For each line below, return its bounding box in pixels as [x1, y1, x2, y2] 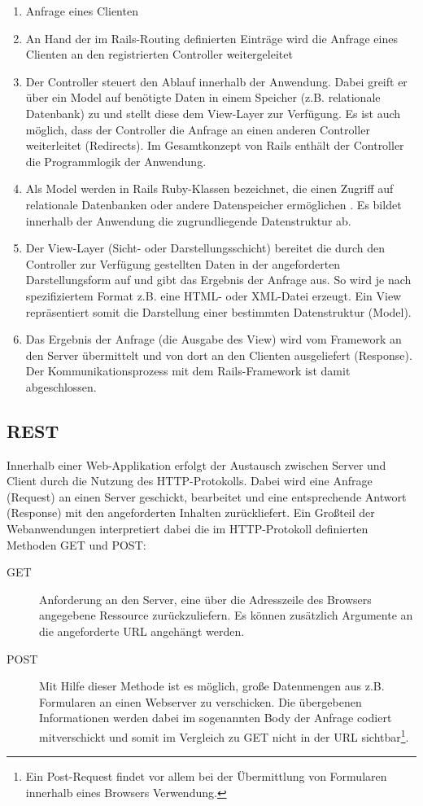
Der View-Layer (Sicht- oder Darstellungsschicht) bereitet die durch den [25, 239, 386, 256]
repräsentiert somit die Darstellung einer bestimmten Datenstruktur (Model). [25, 303, 412, 320]
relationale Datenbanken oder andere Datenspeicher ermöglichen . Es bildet [25, 195, 402, 212]
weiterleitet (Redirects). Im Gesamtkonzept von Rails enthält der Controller [25, 137, 404, 154]
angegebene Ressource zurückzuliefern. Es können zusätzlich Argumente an [39, 607, 413, 624]
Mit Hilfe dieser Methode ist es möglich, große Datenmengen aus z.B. [39, 677, 385, 694]
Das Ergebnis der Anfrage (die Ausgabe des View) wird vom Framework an [25, 331, 402, 348]
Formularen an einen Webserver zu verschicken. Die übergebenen [39, 693, 362, 710]
